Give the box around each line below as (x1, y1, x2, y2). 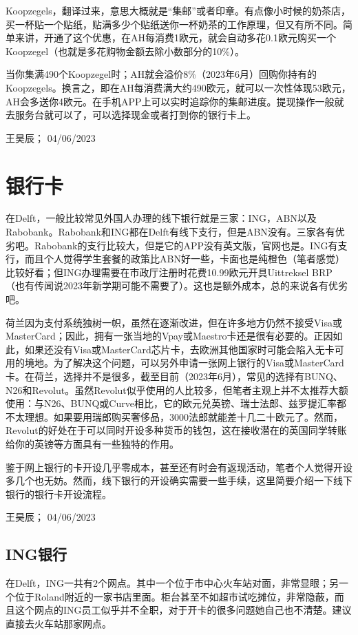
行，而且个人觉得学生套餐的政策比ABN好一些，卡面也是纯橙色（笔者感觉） (6, 251, 345, 266)
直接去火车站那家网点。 (6, 616, 112, 630)
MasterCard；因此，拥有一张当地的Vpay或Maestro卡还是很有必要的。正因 (6, 329, 333, 343)
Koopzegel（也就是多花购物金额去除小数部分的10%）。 (6, 43, 244, 58)
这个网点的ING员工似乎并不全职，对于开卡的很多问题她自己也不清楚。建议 (14, 603, 352, 617)
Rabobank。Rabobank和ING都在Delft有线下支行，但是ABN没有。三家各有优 (6, 225, 345, 239)
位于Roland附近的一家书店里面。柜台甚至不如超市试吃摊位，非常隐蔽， (14, 589, 335, 603)
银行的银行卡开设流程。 (6, 486, 112, 501)
